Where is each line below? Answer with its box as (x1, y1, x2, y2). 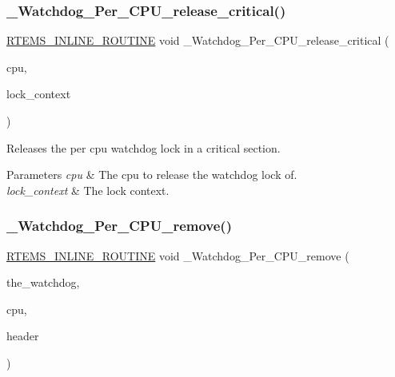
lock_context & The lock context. (6, 181, 170, 198)
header (6, 327, 39, 344)
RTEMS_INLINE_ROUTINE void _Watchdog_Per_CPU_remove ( (6, 247, 349, 264)
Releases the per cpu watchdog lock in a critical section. (6, 139, 281, 156)
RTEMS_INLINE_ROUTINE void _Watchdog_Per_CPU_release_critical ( (6, 32, 389, 49)
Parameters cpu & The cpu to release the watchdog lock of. (6, 166, 297, 183)
